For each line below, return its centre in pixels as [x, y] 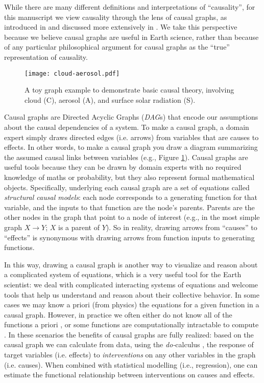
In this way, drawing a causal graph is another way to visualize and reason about [131, 264]
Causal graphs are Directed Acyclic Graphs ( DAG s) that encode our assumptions [131, 117]
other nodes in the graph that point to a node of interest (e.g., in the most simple [132, 217]
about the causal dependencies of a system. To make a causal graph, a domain [127, 127]
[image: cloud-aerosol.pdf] [72, 73]
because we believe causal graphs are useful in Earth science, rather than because [131, 37]
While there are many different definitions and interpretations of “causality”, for [130, 7]
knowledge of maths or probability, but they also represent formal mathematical [129, 177]
